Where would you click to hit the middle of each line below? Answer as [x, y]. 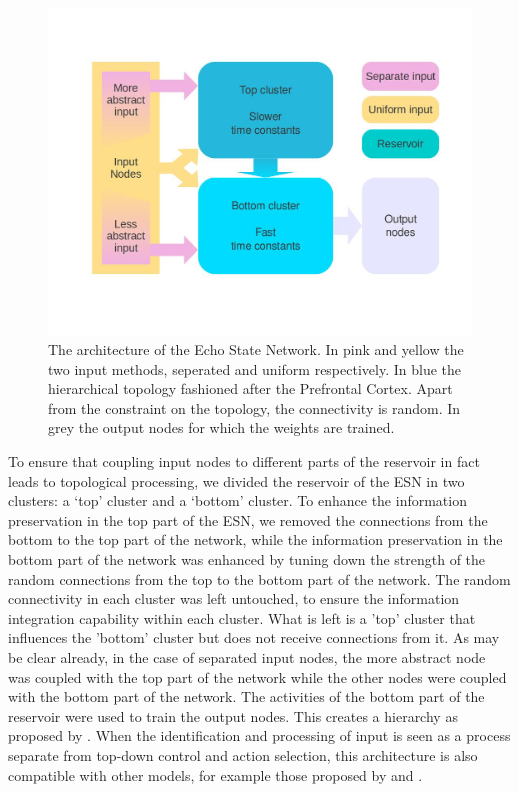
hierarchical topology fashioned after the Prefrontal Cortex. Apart [250, 388]
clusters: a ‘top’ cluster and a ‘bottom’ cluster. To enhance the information [237, 500]
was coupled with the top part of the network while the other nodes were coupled [257, 676]
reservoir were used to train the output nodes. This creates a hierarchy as [233, 715]
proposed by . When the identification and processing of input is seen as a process [259, 735]
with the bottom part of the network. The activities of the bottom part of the [246, 696]
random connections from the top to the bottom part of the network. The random [259, 578]
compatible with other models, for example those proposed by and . [215, 774]
